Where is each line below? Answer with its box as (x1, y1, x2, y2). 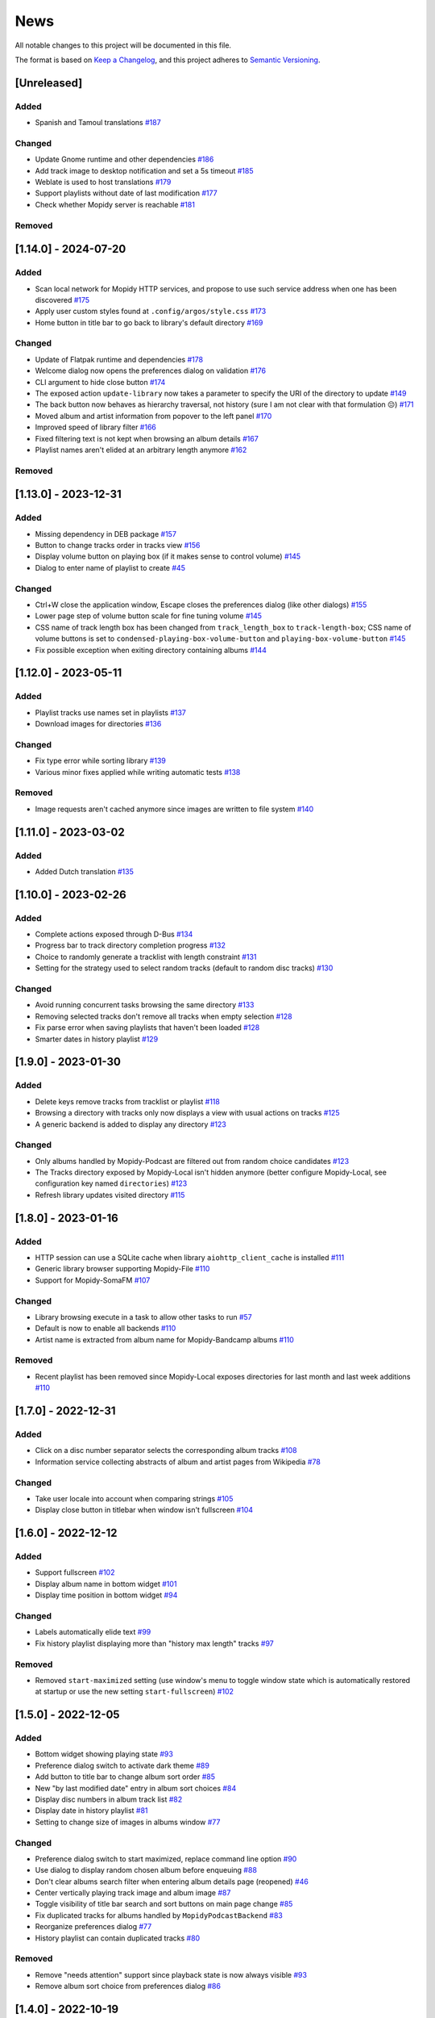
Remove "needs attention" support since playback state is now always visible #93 (35, 1970, 308, 1979)
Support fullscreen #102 (35, 1568, 115, 1577)
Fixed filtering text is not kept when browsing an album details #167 (35, 433, 259, 443)
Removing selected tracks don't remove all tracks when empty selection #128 (35, 1011, 293, 1021)
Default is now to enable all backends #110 (35, 1324, 176, 1333)
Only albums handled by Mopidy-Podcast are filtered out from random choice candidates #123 (35, 1156, 350, 1166)
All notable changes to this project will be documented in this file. (14, 40, 232, 50)
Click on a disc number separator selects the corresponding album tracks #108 (35, 1446, 297, 1455)
